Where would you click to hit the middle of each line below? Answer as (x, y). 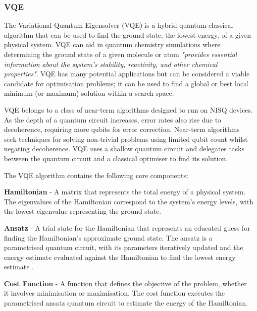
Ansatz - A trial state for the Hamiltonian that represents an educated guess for (127, 227)
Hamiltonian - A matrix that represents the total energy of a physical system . (125, 192)
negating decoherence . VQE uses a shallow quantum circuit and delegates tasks (124, 149)
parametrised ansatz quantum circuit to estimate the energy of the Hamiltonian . (126, 303)
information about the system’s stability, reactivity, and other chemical (111, 64)
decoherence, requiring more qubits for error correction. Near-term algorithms (122, 129)
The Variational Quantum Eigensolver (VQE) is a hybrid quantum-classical (119, 25)
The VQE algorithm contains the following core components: (96, 175)
